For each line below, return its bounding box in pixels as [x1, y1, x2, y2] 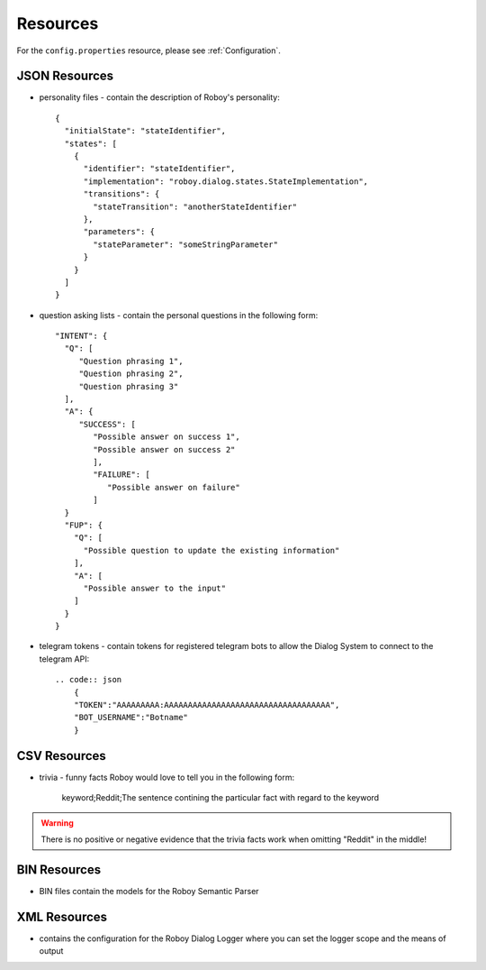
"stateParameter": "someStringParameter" [93, 239, 279, 250]
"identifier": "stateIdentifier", [83, 163, 236, 174]
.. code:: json [55, 674, 122, 685]
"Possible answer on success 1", [93, 432, 240, 442]
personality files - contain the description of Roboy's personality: [39, 92, 281, 103]
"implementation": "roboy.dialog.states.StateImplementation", [83, 176, 369, 187]
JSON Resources [16, 69, 114, 84]
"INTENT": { [55, 331, 108, 342]
